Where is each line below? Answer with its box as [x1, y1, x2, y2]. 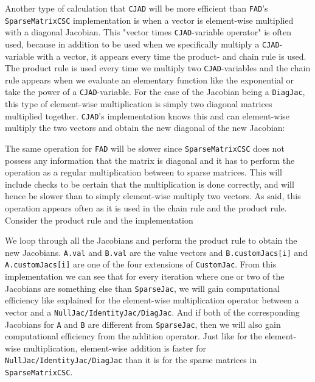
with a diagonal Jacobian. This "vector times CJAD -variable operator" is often [5, 26, 291, 38]
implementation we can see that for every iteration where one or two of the [5, 270, 285, 283]
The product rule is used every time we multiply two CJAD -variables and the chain [5, 62, 311, 74]
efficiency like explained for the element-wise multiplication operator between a [5, 294, 299, 306]
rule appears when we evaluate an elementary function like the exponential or [5, 73, 294, 86]
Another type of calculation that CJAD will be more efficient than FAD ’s [5, 2, 268, 14]
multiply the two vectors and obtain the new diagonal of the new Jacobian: [5, 121, 285, 134]
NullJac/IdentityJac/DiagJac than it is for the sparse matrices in [5, 353, 257, 366]
